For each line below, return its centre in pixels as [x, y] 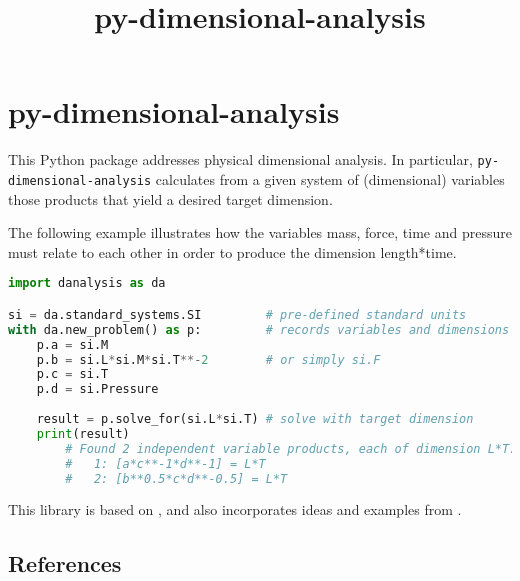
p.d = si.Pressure [97, 389]
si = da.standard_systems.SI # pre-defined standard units [237, 314]
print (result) [83, 433]
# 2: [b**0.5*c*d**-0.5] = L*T [176, 478]
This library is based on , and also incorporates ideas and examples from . [235, 509]
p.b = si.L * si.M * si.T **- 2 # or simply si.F [208, 359]
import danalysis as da [87, 283]
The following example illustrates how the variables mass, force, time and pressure [260, 232]
